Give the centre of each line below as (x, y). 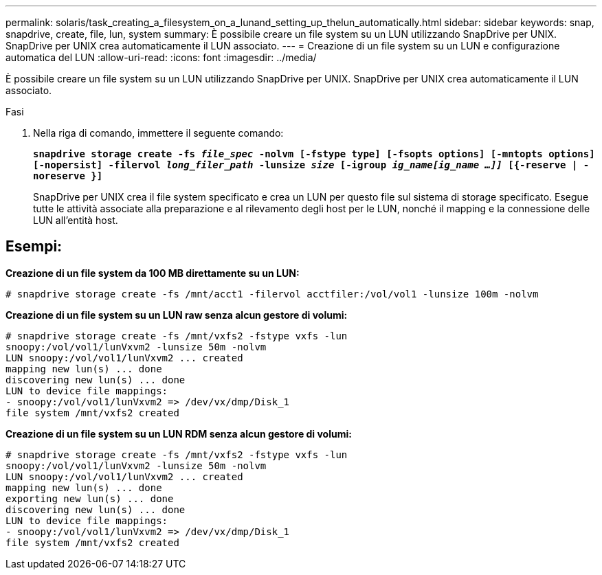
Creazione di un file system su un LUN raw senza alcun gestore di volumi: (177, 315)
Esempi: (34, 247)
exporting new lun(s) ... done (90, 498)
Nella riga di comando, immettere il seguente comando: (158, 133)
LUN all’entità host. (76, 220)
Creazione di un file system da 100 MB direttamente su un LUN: (153, 273)
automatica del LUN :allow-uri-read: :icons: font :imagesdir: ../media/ (161, 57)
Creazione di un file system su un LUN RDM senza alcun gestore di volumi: (179, 433)
